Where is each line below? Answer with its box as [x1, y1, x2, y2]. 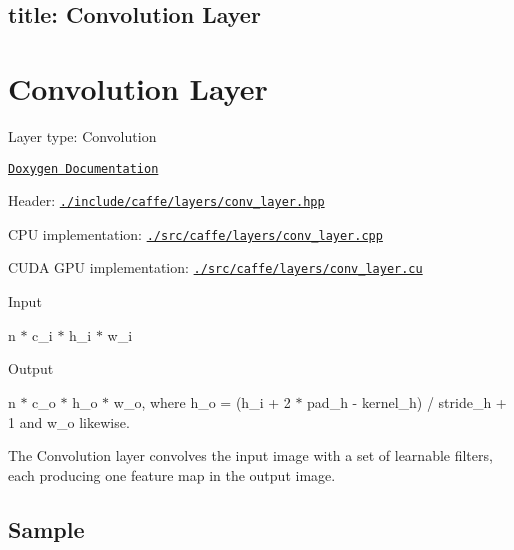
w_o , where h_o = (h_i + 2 [113, 391, 291, 412]
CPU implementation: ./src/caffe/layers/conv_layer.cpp [8, 223, 383, 244]
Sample [8, 513, 85, 544]
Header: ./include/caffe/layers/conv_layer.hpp [8, 190, 325, 211]
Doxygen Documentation [8, 161, 159, 176]
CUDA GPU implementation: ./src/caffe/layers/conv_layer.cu [8, 257, 423, 278]
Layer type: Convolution [8, 125, 157, 146]
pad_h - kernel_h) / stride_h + [307, 391, 507, 412]
